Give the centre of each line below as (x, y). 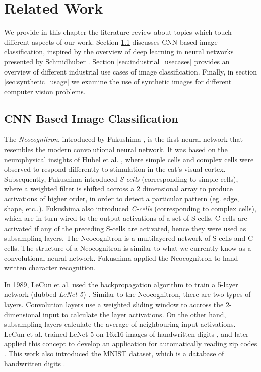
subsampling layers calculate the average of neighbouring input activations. (120, 324)
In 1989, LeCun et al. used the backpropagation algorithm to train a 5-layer (121, 284)
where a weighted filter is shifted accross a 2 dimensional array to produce (119, 189)
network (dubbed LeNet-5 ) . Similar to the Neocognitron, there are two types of (127, 294)
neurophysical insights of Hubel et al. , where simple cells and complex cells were (129, 159)
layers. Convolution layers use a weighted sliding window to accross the (114, 304)
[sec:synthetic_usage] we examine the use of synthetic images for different (118, 81)
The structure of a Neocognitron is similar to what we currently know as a (136, 248)
